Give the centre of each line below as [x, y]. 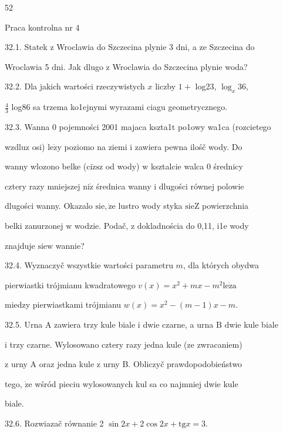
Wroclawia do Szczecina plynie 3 [115, 47]
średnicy [228, 166]
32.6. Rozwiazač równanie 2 [54, 423]
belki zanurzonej [34, 225]
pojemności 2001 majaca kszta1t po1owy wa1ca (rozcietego [165, 126]
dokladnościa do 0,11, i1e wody [193, 225]
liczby [166, 86]
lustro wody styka [150, 206]
